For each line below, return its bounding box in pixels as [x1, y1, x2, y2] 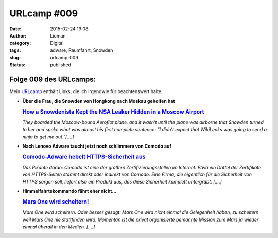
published [50, 62, 72, 68]
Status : [9, 62, 26, 68]
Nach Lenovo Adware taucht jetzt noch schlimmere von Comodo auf [22, 143, 172, 149]
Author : [9, 32, 27, 39]
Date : [9, 26, 22, 32]
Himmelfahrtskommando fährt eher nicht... [22, 188, 117, 194]
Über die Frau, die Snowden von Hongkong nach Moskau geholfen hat [22, 98, 175, 104]
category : [9, 40, 31, 46]
